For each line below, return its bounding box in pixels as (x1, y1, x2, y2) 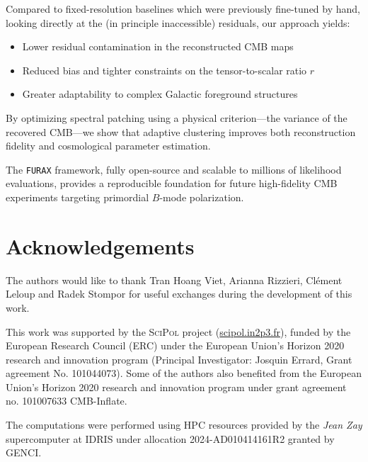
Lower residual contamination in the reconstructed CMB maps (22, 39, 294, 54)
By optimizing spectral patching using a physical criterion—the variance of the (6, 110, 347, 125)
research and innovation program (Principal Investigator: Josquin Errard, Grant (6, 351, 352, 366)
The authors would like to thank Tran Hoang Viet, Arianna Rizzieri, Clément (6, 272, 343, 287)
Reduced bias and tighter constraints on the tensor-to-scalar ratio (22, 62, 307, 77)
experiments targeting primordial (6, 190, 149, 204)
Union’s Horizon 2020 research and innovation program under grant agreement (6, 379, 347, 394)
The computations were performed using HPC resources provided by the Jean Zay (6, 417, 362, 432)
